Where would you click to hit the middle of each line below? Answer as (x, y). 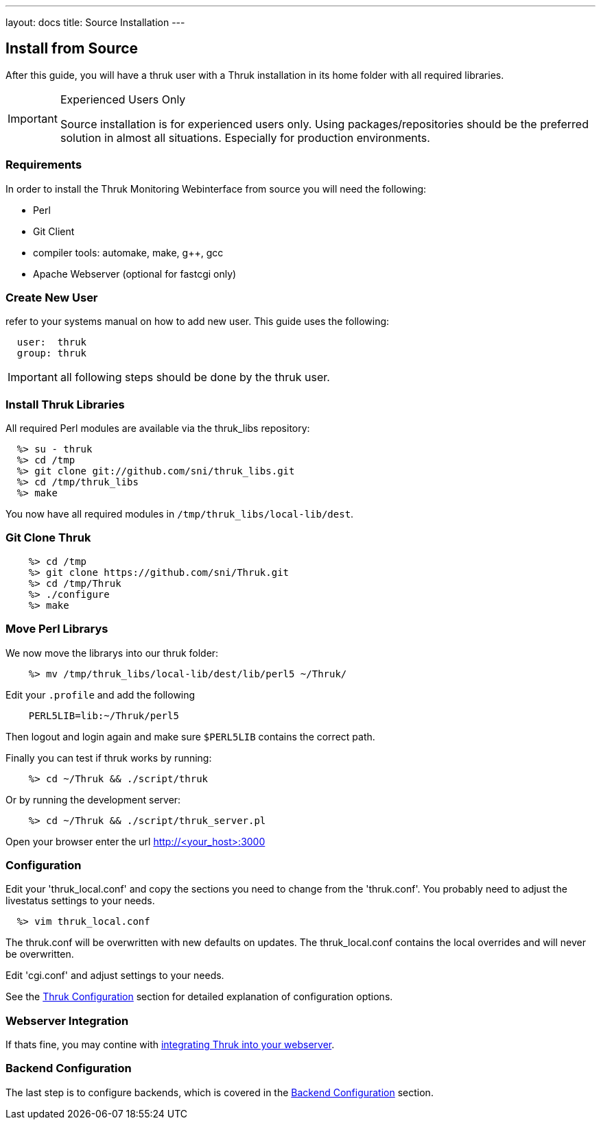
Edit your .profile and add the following (101, 694)
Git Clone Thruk (48, 538)
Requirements (44, 165)
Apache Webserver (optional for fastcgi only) (135, 274)
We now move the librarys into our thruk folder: (112, 653)
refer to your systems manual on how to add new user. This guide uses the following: (198, 322)
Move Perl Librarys (57, 629)
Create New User (52, 297)
